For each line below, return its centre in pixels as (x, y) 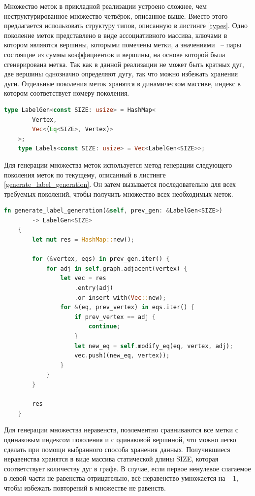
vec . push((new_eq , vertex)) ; (122, 356)
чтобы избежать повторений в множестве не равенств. (85, 487)
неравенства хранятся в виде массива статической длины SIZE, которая (111, 459)
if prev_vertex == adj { (115, 317)
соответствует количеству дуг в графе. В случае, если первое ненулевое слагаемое (127, 468)
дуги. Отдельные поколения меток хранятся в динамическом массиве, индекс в (122, 83)
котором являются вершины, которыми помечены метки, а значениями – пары (123, 45)
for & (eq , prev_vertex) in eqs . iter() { (127, 307)
